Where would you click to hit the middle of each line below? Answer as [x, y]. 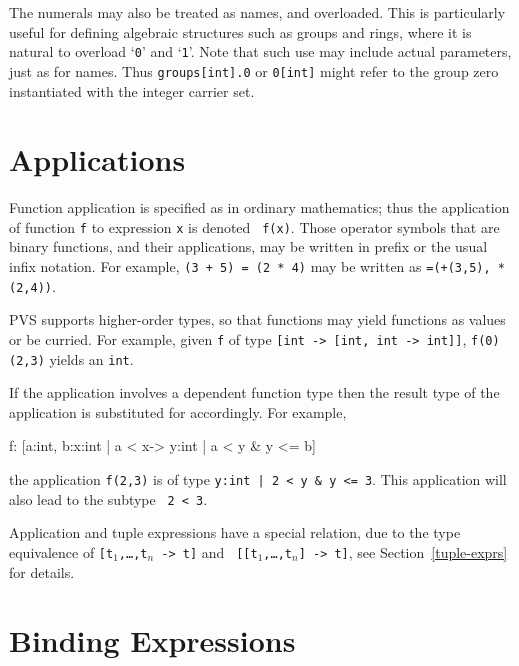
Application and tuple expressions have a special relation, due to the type [235, 532]
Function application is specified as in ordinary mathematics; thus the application [259, 207]
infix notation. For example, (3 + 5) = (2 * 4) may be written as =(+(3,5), [250, 266]
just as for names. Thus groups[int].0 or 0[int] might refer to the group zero [254, 70]
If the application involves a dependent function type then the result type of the [254, 392]
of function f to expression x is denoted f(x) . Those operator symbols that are [254, 226]
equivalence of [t [61, 551]
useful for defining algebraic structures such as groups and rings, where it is [240, 31]
